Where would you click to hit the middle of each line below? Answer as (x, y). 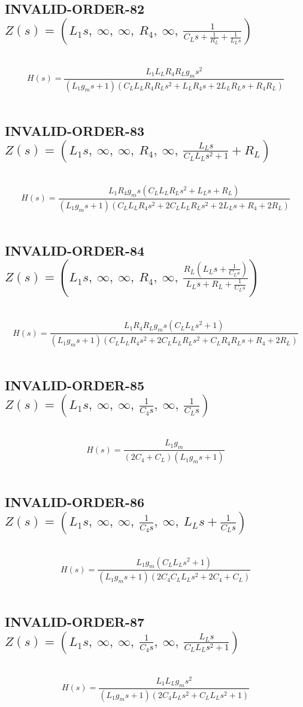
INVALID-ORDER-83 (75, 130)
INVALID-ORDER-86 (75, 502)
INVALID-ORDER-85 (75, 385)
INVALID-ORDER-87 (75, 622)
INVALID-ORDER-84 (75, 250)
